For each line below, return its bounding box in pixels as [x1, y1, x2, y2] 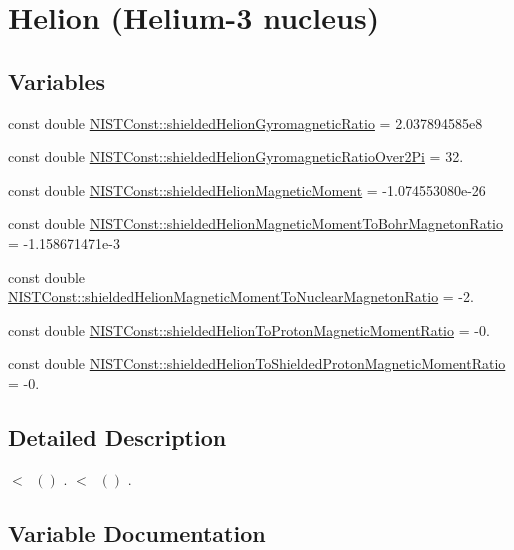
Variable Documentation [8, 517, 266, 548]
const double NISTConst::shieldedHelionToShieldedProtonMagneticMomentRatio [8, 353, 506, 374]
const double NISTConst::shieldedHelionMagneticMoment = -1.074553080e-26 [8, 179, 486, 200]
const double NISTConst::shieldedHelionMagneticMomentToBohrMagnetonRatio [8, 213, 503, 234]
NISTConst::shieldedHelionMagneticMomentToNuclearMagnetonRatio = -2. [8, 286, 474, 307]
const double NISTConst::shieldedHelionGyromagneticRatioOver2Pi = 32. [8, 146, 464, 167]
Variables [8, 65, 106, 96]
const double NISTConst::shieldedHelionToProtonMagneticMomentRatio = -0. [8, 319, 490, 340]
